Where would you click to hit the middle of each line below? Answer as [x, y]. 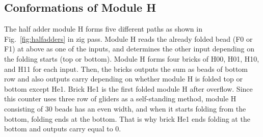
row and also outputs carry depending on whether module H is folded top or [123, 79]
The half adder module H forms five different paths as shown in [103, 29]
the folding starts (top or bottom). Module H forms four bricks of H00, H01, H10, [132, 58]
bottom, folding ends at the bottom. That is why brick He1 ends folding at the [127, 118]
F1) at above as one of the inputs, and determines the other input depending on [129, 49]
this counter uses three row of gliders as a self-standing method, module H [120, 99]
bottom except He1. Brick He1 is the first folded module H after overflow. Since [128, 88]
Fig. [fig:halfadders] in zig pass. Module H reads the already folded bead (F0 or [128, 38]
